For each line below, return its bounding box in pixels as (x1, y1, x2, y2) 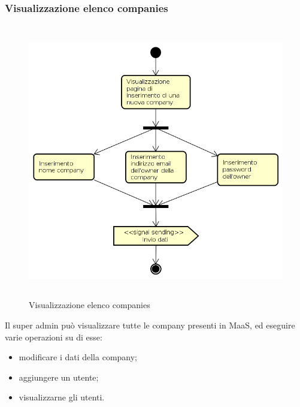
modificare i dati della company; (19, 351, 138, 363)
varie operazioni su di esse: (5, 330, 102, 343)
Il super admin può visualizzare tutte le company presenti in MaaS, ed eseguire (5, 318, 295, 331)
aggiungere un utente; (19, 370, 99, 383)
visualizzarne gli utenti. (19, 391, 105, 403)
